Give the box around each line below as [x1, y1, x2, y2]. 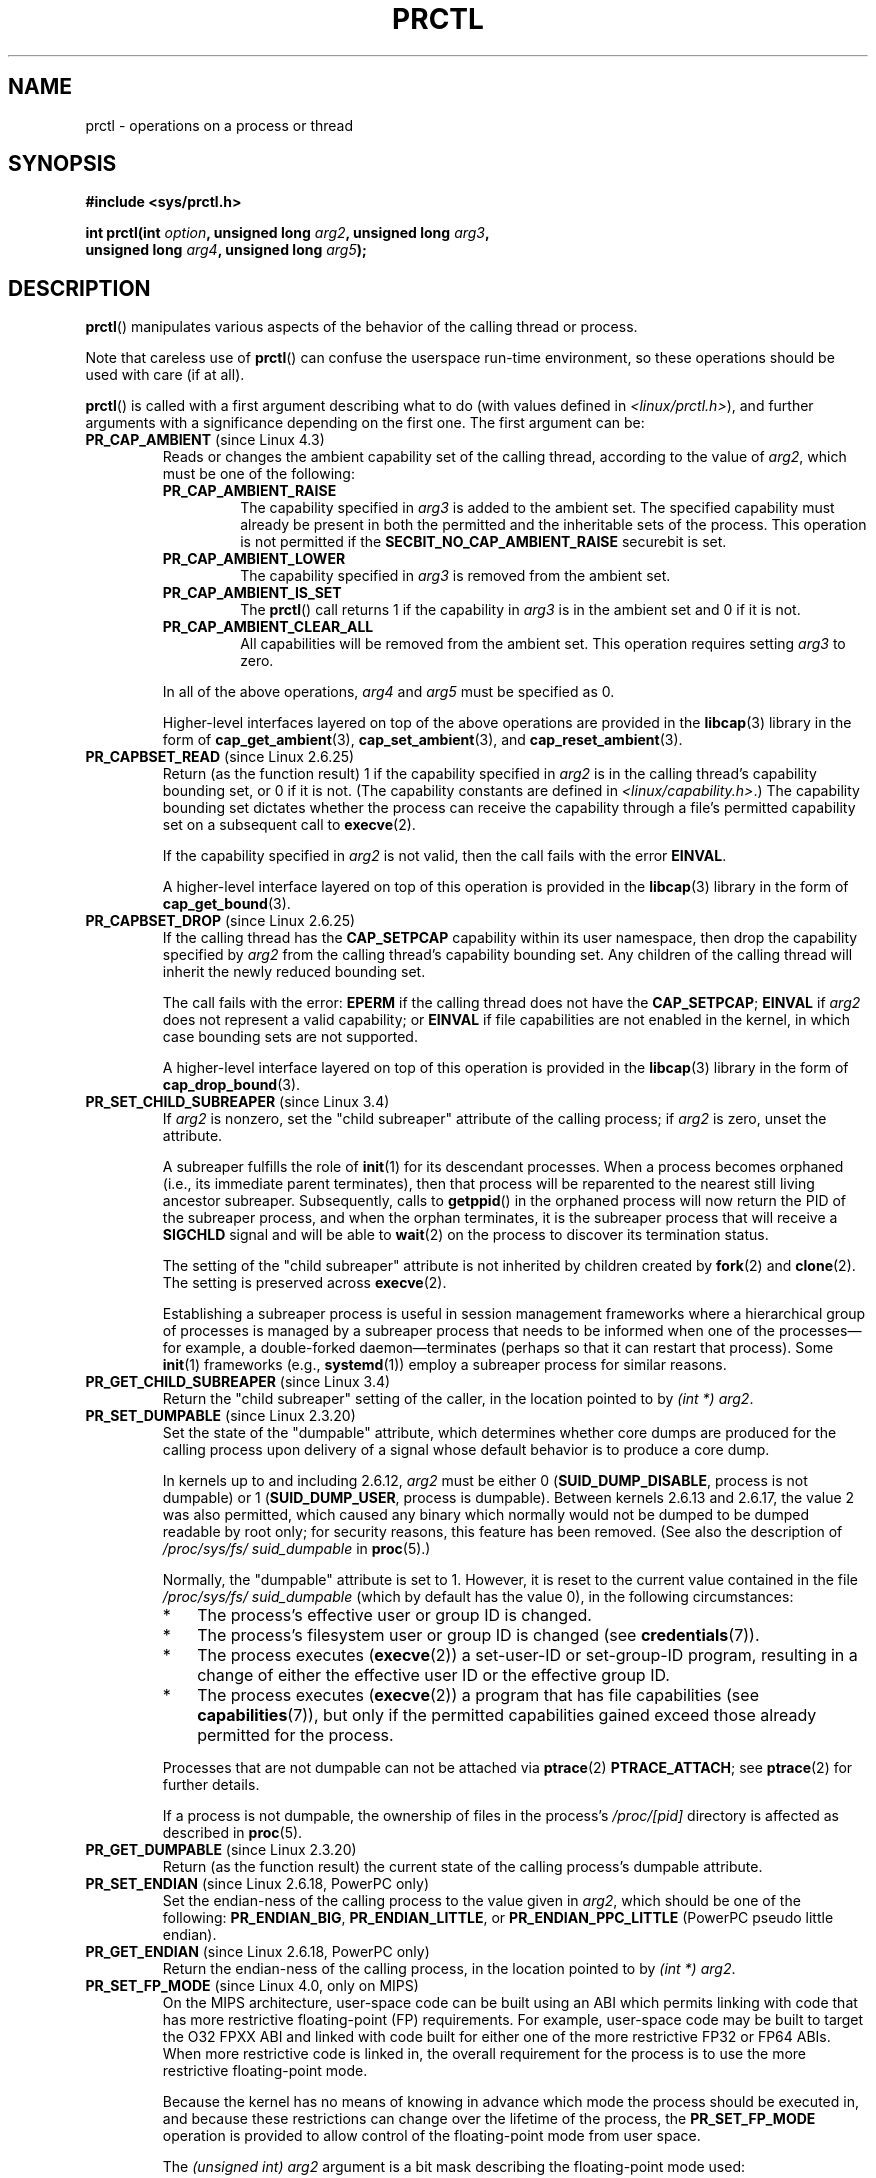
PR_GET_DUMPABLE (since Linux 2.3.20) [85, 1841, 357, 1859]
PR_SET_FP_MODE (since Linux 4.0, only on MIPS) [85, 1977, 419, 1995]
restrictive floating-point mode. [162, 2062, 368, 2080]
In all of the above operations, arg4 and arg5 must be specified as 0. [162, 683, 615, 701]
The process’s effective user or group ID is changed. [197, 1605, 592, 1626]
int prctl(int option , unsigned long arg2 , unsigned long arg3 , [85, 224, 490, 242]
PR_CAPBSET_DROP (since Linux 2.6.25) [85, 912, 356, 930]
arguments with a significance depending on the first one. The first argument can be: [85, 414, 645, 432]
